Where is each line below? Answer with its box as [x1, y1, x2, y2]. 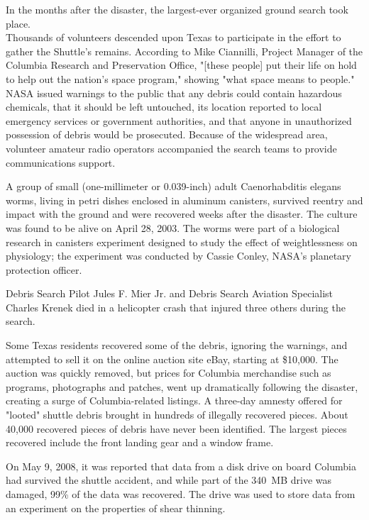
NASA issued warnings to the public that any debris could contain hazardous [6, 85, 342, 100]
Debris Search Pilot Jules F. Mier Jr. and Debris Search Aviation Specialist [6, 286, 334, 301]
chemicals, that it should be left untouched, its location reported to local [6, 99, 322, 114]
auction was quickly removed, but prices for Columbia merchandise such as [6, 365, 331, 380]
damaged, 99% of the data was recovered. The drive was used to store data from [6, 487, 356, 501]
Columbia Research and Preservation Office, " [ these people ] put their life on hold [6, 57, 357, 72]
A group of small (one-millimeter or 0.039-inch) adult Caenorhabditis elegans [6, 179, 341, 194]
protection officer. [6, 262, 82, 277]
